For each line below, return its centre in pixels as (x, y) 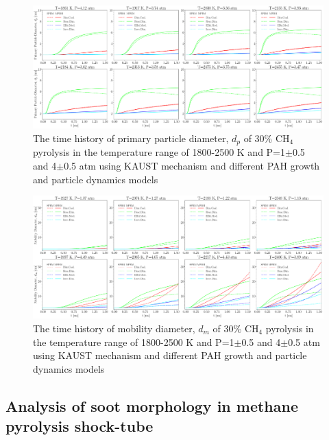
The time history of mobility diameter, (114, 328)
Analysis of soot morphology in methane (152, 405)
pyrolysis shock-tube (80, 426)
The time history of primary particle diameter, (131, 138)
